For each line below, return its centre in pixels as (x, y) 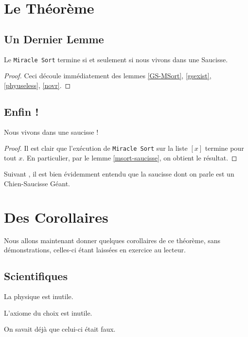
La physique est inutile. (39, 296)
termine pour (224, 148)
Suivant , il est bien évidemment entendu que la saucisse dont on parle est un (119, 174)
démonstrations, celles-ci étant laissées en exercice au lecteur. (95, 250)
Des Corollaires (56, 217)
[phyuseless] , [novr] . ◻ (37, 85)
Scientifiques (36, 276)
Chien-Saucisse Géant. (37, 184)
